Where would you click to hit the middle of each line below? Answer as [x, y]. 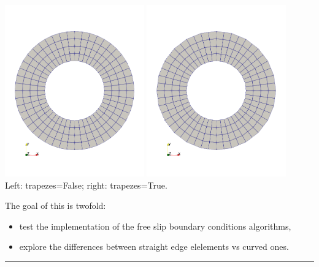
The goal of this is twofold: [56, 205]
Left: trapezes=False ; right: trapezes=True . [86, 185]
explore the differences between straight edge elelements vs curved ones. [154, 246]
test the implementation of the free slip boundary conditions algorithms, [155, 226]
